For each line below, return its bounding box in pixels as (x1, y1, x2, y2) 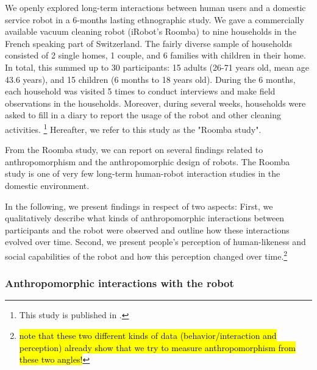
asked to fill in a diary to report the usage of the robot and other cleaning (5, 109, 282, 121)
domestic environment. (5, 179, 90, 191)
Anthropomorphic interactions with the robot (5, 276, 234, 291)
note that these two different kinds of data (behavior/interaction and (19, 329, 277, 341)
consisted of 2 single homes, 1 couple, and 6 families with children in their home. (5, 49, 306, 62)
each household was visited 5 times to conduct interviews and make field (5, 85, 276, 98)
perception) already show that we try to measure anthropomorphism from (19, 341, 296, 354)
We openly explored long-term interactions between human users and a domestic (5, 1, 306, 13)
